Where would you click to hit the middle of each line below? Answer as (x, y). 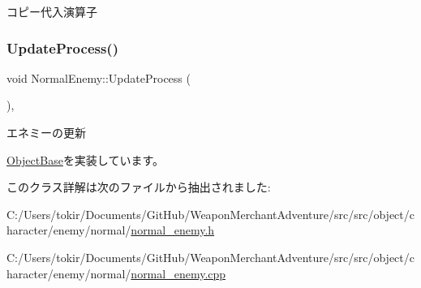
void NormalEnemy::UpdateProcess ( (99, 77)
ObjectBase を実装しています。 (86, 159)
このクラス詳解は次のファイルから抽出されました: (139, 187)
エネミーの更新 (46, 132)
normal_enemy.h (173, 230)
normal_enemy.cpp (178, 273)
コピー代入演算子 (52, 11)
